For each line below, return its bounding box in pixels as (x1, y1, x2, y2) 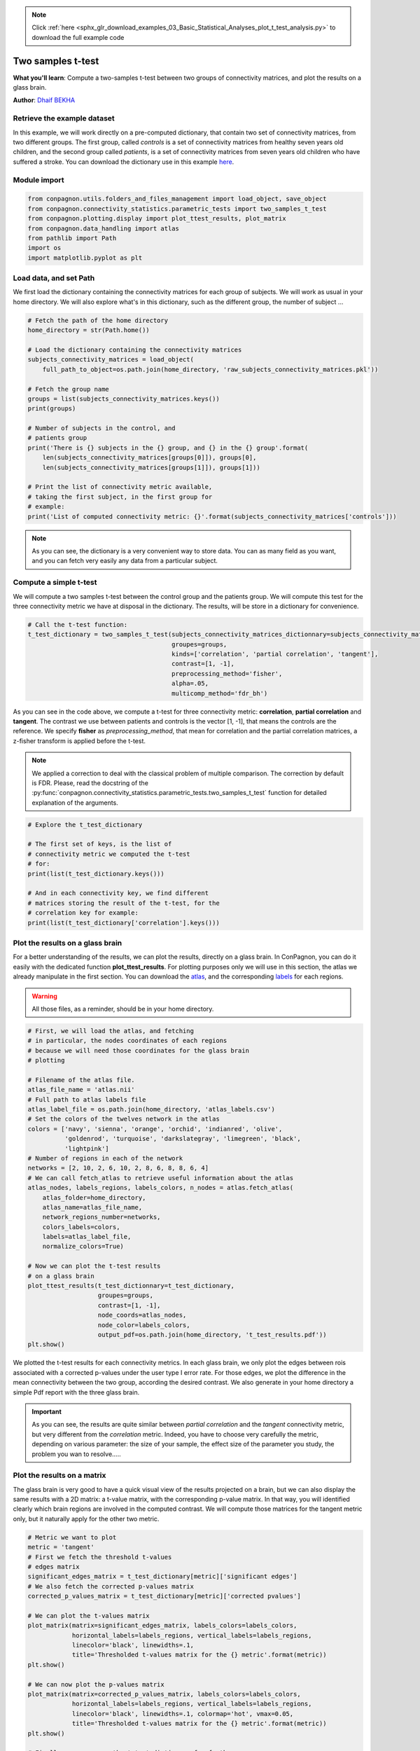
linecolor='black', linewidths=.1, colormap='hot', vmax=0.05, (71, 1710, 294, 1717)
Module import (13, 175, 64, 185)
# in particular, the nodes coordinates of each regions (27, 1037, 227, 1045)
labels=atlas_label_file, (42, 1233, 132, 1241)
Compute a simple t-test (13, 578, 97, 588)
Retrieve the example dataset (13, 113, 115, 123)
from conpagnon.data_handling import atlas (27, 224, 180, 233)
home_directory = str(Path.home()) (27, 326, 150, 334)
